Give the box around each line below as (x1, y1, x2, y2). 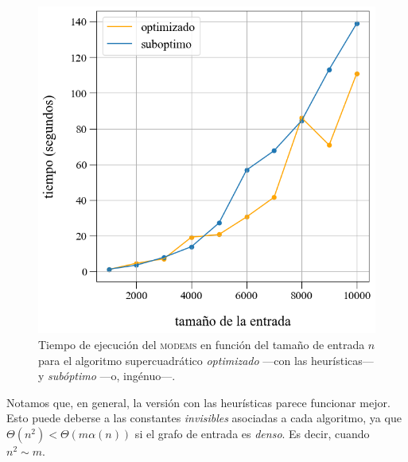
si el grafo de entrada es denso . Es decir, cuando (134, 425, 370, 441)
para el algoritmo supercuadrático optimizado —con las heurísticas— (38, 351, 374, 368)
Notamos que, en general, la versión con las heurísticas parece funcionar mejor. (6, 394, 391, 410)
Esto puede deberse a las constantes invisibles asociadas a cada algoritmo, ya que (6, 410, 402, 426)
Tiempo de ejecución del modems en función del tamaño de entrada (38, 336, 365, 352)
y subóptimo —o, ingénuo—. (38, 367, 176, 384)
